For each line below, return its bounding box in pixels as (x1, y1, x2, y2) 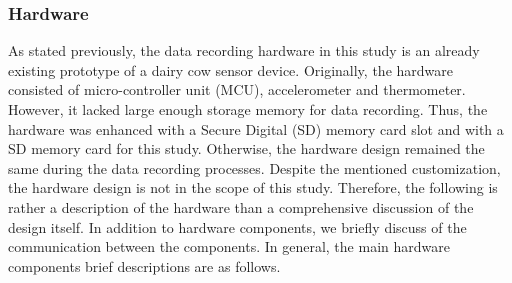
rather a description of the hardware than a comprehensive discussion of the (8, 196, 474, 217)
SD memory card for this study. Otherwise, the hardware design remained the (8, 138, 485, 159)
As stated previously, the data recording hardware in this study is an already (8, 40, 480, 61)
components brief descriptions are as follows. (8, 255, 281, 276)
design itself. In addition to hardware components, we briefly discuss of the (8, 216, 467, 237)
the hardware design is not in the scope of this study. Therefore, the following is (8, 177, 498, 198)
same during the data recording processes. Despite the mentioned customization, (8, 157, 501, 178)
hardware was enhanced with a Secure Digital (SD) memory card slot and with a (8, 118, 504, 139)
